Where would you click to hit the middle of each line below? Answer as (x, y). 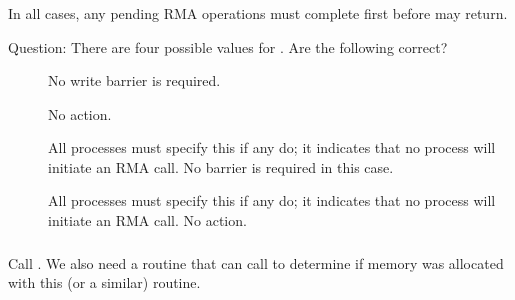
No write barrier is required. (134, 80)
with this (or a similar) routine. (104, 282)
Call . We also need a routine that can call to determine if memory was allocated (256, 262)
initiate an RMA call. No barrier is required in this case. (221, 166)
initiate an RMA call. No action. (147, 220)
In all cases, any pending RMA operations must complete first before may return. (258, 12)
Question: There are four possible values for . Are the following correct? (228, 46)
